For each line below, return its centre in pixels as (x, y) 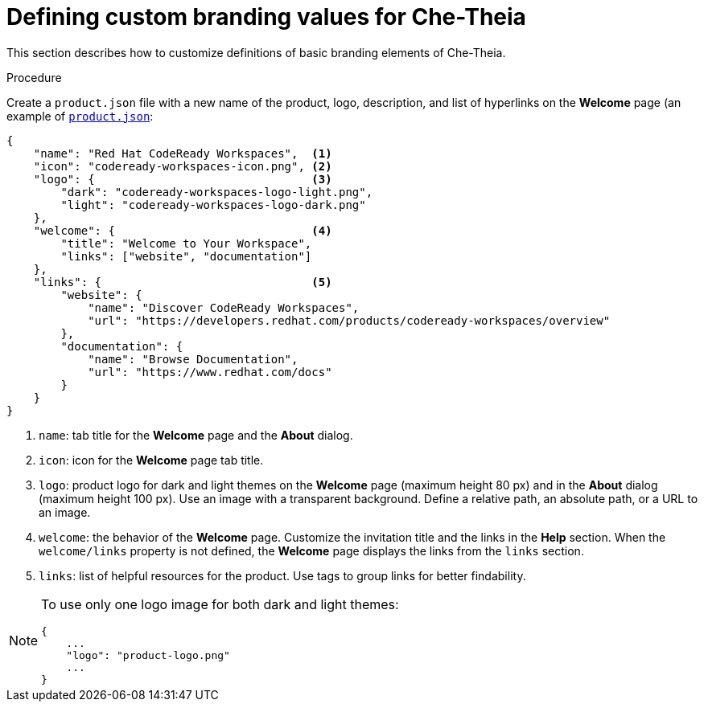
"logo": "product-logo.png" (148, 655)
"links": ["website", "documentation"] (186, 256)
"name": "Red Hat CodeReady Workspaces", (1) (183, 153)
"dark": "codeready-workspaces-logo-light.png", (217, 192)
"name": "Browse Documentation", (193, 359)
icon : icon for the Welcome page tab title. (151, 460)
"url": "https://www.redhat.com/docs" (210, 372)
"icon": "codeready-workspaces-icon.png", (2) (183, 166)
